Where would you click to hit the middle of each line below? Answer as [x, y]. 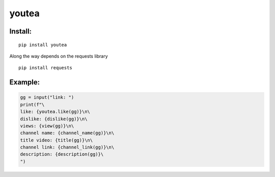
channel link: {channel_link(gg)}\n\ [67, 147]
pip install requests [45, 68]
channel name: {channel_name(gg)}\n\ [67, 133]
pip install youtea [43, 45]
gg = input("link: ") [47, 97]
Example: [25, 82]
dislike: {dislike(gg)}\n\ [54, 119]
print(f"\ [32, 105]
